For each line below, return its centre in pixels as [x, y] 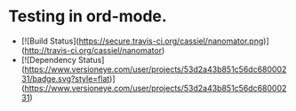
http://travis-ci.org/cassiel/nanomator [93, 50]
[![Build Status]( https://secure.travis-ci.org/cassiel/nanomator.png [142, 41]
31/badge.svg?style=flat [65, 78]
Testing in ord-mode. [88, 16]
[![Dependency [48, 59]
